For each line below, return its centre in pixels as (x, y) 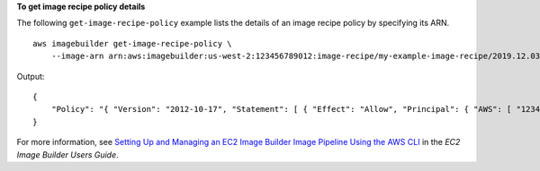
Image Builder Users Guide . (67, 154)
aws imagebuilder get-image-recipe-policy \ (133, 43)
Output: (31, 76)
